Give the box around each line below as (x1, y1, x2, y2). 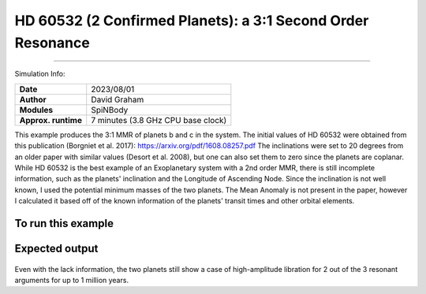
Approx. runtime (19, 114, 83, 125)
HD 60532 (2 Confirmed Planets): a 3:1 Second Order (14, 12, 369, 29)
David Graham (91, 94, 144, 105)
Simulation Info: (14, 69, 65, 79)
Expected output (14, 241, 99, 255)
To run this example (14, 217, 114, 230)
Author (19, 94, 47, 105)
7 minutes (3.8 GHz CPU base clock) (91, 114, 227, 125)
